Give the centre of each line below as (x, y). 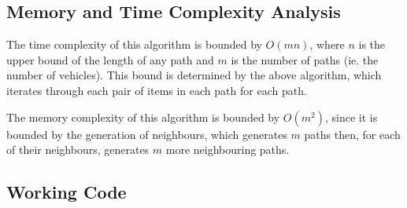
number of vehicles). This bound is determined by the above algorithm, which (194, 75)
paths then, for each (352, 134)
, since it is (351, 117)
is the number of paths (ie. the (305, 59)
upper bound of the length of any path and (110, 59)
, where (327, 44)
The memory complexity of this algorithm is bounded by (143, 117)
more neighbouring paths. (228, 150)
